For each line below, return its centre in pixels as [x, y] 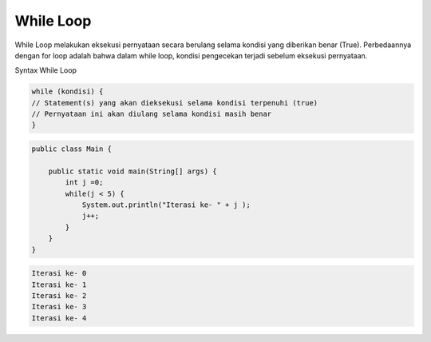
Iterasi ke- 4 [59, 318]
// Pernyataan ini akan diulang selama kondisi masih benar [152, 114]
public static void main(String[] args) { [132, 171]
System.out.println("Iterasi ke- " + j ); [166, 205]
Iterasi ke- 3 [59, 307]
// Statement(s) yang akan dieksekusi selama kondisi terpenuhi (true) [175, 103]
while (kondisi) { [67, 91]
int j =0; [84, 183]
